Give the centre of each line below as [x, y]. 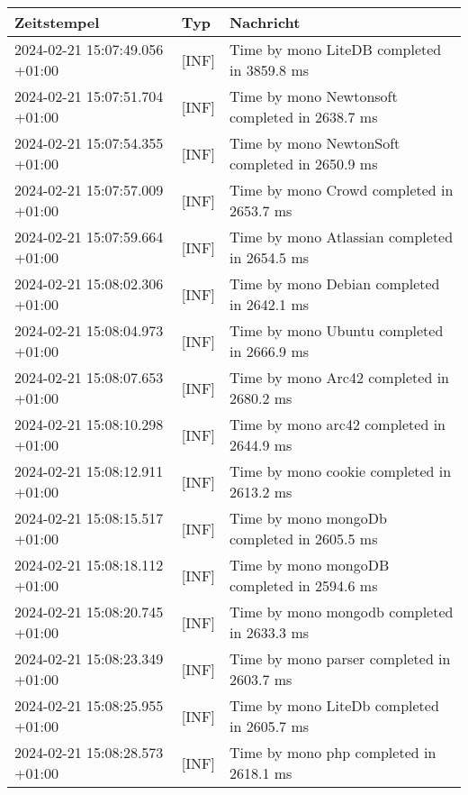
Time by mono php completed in [333, 752]
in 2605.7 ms [269, 726]
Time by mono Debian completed [334, 283]
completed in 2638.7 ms [303, 117]
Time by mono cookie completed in [340, 471]
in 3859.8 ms [269, 70]
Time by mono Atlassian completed [341, 237]
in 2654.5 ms [269, 257]
